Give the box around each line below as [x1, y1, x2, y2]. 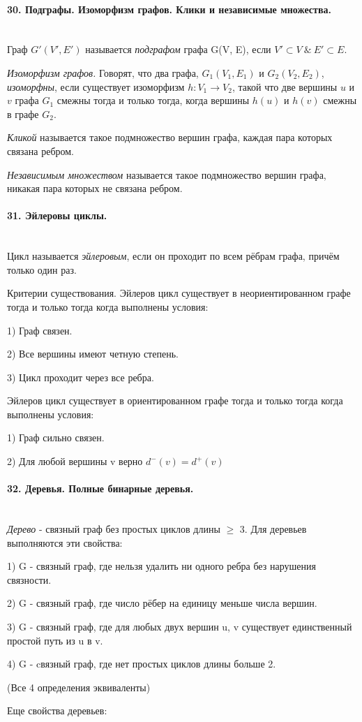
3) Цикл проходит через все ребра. [7, 369, 154, 384]
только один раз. [7, 262, 77, 277]
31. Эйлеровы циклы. [7, 208, 107, 223]
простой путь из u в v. [7, 633, 103, 647]
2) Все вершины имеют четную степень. [7, 346, 179, 361]
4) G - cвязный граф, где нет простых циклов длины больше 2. [7, 656, 276, 671]
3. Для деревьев [239, 522, 307, 536]
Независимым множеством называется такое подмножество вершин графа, [7, 167, 326, 182]
